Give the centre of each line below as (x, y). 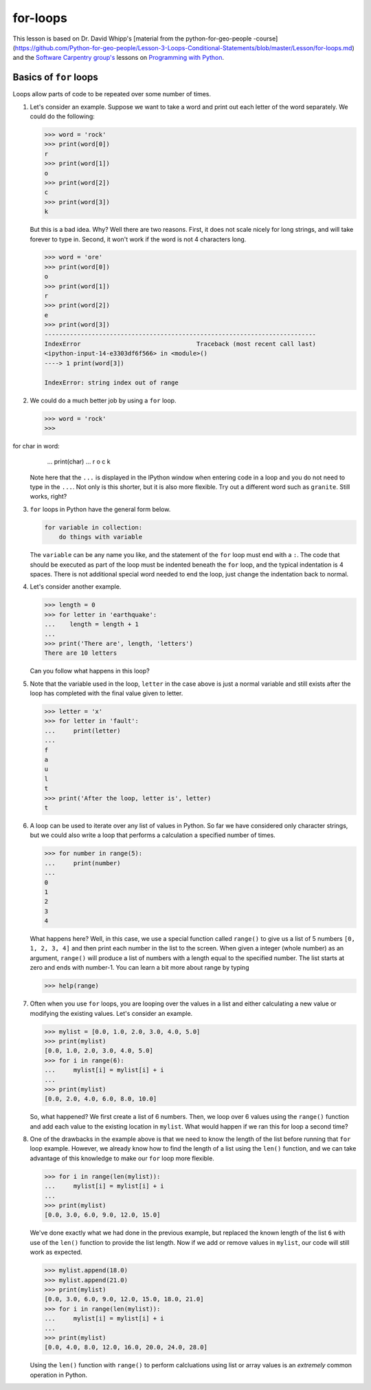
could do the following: (63, 116)
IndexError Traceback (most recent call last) (180, 344)
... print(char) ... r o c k (79, 461)
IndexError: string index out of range (111, 382)
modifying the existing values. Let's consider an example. (111, 1013)
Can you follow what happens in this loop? (90, 671)
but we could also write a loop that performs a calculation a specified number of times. (153, 835)
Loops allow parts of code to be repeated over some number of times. (112, 94)
